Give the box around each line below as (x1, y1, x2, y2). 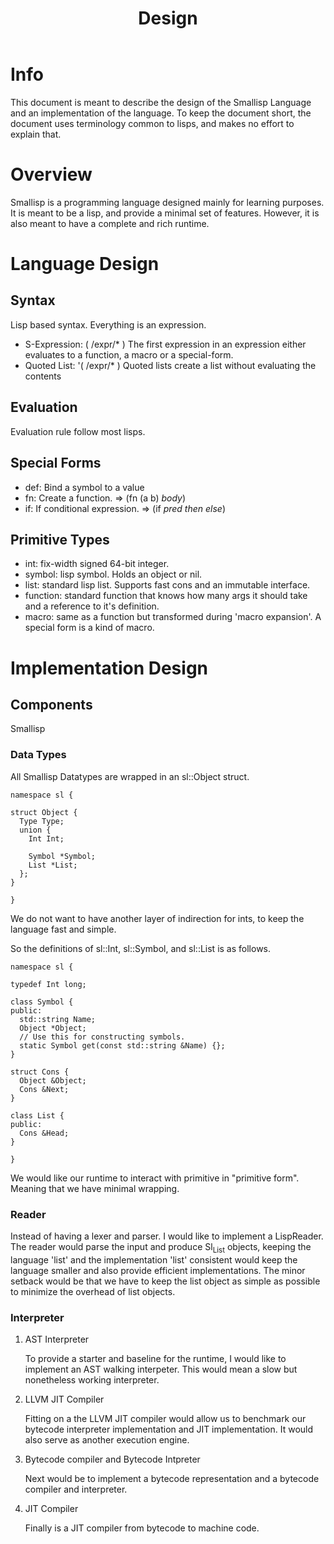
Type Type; (19, 816, 65, 826)
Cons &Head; (19, 1128, 70, 1138)
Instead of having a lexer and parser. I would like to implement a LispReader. (10, 1230, 324, 1242)
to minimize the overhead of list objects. (10, 1285, 176, 1297)
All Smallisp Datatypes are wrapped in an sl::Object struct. (10, 770, 250, 782)
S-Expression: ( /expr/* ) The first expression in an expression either (24, 338, 307, 350)
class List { (10, 1110, 65, 1121)
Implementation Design (10, 657, 209, 679)
